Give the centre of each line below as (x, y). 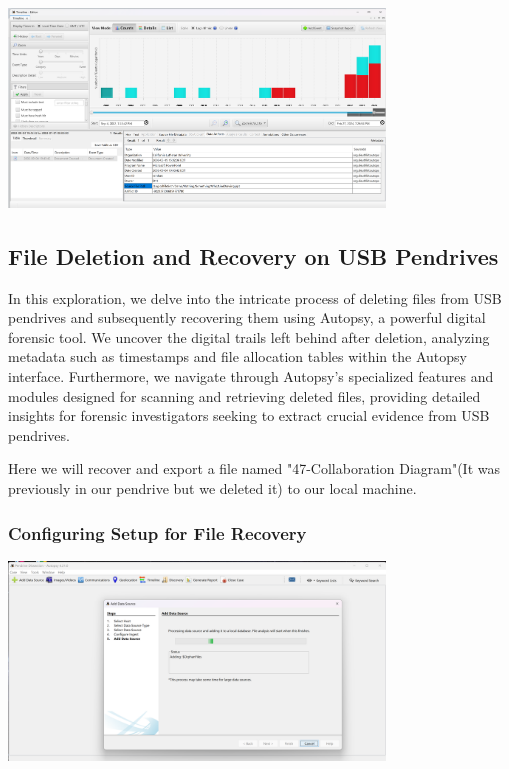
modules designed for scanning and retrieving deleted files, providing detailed (244, 395)
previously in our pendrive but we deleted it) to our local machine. (212, 488)
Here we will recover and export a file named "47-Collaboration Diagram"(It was (254, 468)
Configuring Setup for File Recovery (157, 532)
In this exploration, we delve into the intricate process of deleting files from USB (255, 297)
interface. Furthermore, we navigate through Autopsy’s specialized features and (251, 376)
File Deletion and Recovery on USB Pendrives (253, 255)
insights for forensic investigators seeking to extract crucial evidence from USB (249, 415)
